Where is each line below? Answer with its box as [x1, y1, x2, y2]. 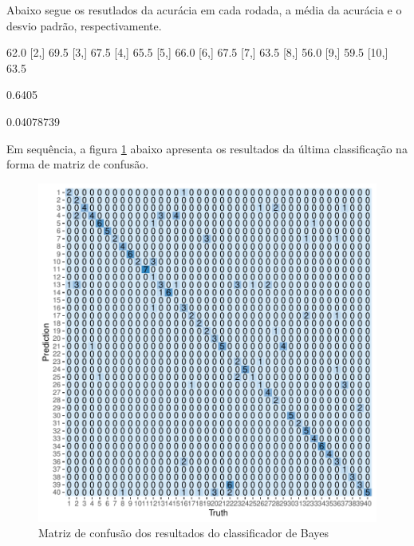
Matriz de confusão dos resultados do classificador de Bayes [38, 524, 329, 541]
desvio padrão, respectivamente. [6, 17, 162, 34]
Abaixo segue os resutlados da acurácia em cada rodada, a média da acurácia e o [6, 2, 402, 18]
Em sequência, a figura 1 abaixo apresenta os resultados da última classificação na [6, 140, 408, 156]
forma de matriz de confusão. [6, 156, 149, 172]
